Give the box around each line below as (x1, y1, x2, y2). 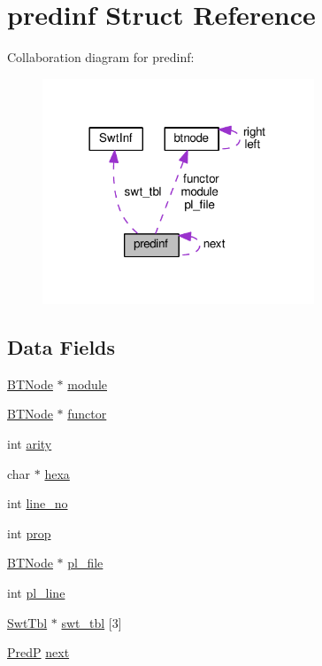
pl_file (67, 553, 103, 572)
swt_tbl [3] (61, 613, 122, 631)
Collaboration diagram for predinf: (7, 48, 195, 67)
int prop (7, 523, 51, 542)
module (67, 374, 107, 393)
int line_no (7, 494, 68, 513)
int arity (7, 434, 52, 452)
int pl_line (7, 583, 65, 601)
